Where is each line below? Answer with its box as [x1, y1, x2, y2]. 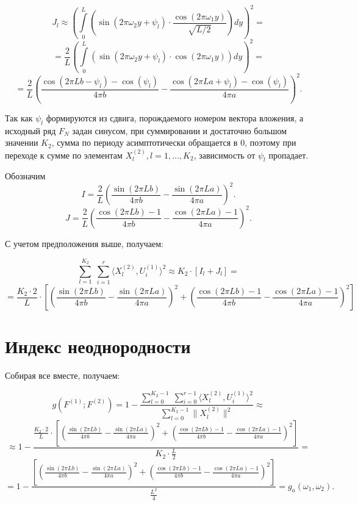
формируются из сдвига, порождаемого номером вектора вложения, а [46, 111, 304, 124]
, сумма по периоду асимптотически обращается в [51, 136, 238, 149]
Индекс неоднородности [5, 334, 191, 359]
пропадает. [268, 148, 309, 161]
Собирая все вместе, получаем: [5, 369, 120, 382]
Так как [5, 111, 33, 124]
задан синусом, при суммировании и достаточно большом [72, 124, 287, 137]
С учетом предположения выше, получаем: [5, 237, 163, 249]
